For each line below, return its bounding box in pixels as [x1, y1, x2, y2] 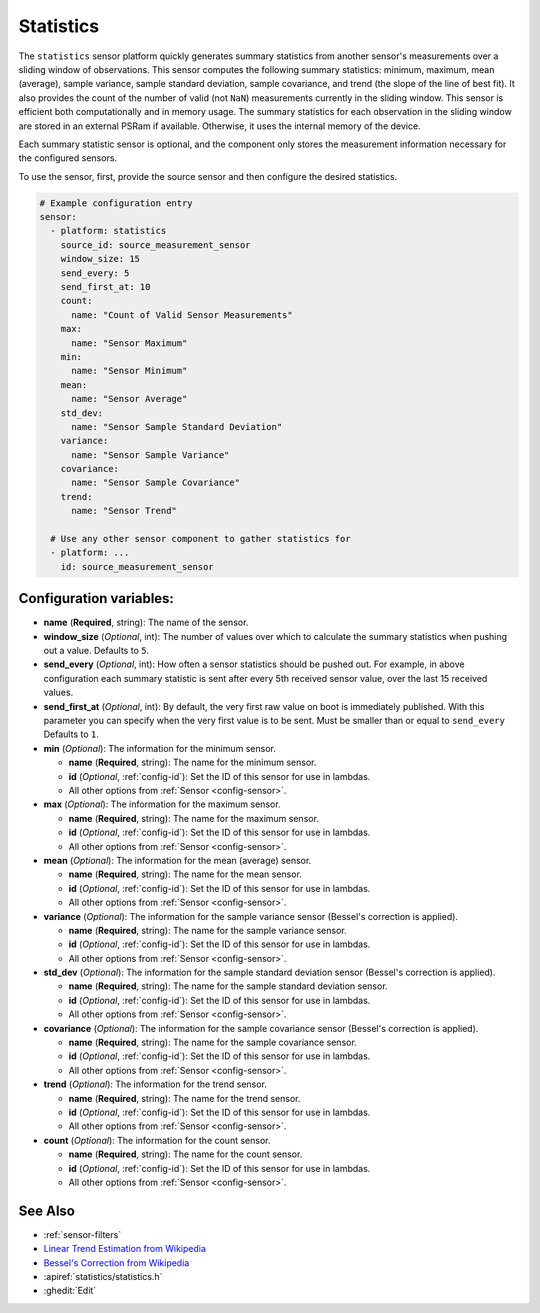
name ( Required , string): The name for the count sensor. [68, 1148, 303, 1160]
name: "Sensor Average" [71, 393, 188, 405]
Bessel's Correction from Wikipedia [43, 1256, 190, 1269]
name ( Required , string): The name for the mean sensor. [68, 868, 302, 880]
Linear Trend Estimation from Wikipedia [43, 1243, 207, 1255]
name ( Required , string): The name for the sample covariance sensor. [68, 1036, 357, 1049]
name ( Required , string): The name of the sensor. [43, 616, 249, 629]
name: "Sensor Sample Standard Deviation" [71, 421, 283, 432]
